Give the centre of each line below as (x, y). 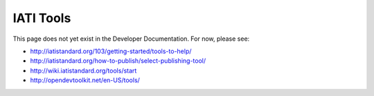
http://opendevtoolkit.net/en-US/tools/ (85, 80)
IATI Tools (42, 18)
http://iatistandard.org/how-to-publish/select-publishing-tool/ (118, 61)
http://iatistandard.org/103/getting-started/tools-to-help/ (111, 51)
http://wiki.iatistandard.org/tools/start (83, 70)
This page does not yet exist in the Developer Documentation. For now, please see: (131, 39)
